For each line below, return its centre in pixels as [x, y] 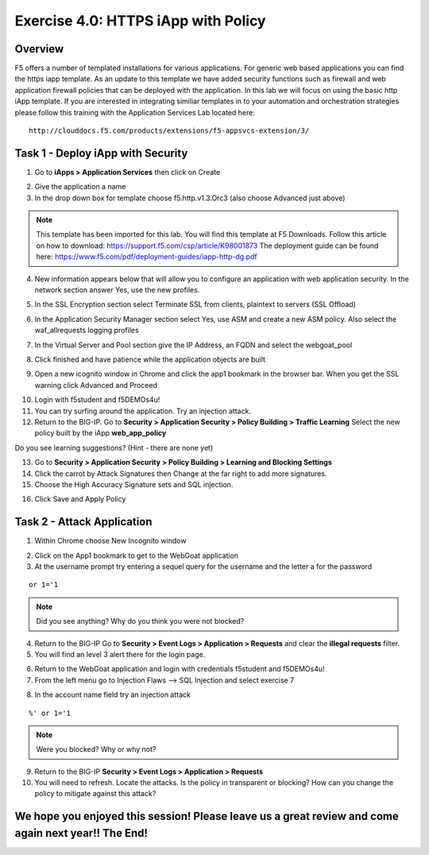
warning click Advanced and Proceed [96, 385]
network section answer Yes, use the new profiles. [117, 290]
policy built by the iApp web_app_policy [100, 433]
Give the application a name [80, 187]
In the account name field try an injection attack [112, 694]
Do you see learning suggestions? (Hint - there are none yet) [114, 447]
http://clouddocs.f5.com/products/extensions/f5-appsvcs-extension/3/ [169, 131]
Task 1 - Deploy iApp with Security [101, 153]
